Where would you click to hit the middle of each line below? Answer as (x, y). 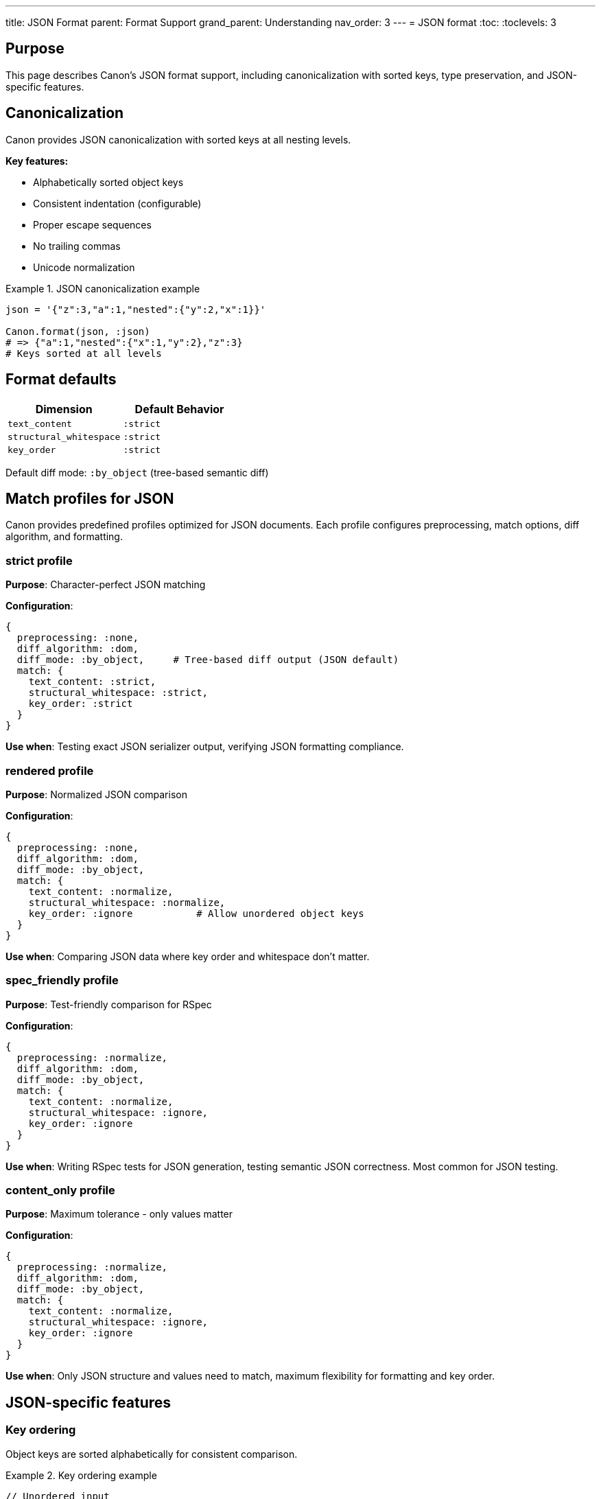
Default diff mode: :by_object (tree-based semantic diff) (137, 472)
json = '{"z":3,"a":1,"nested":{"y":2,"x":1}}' (136, 309)
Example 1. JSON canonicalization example (103, 288)
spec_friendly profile (62, 980)
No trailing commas (77, 246)
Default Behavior (179, 409)
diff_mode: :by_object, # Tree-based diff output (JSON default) (208, 660)
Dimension (64, 409)
